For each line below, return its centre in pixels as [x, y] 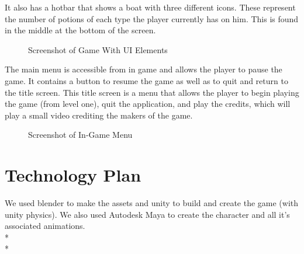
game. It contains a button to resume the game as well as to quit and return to [146, 80]
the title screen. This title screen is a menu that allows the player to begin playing [152, 92]
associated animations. [45, 226]
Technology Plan [73, 175]
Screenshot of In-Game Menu [80, 135]
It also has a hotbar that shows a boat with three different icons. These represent [150, 7]
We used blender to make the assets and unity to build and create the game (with [152, 203]
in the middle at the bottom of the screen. [80, 30]
